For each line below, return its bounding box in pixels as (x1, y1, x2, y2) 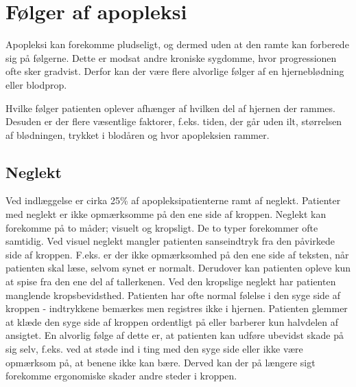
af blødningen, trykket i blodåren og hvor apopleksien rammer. (5, 127, 270, 142)
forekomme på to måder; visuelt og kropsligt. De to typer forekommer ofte (5, 220, 318, 234)
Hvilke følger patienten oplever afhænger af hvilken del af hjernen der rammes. (5, 100, 335, 115)
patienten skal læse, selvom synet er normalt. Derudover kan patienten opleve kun (5, 261, 351, 275)
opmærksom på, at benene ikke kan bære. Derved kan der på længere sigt (5, 355, 316, 369)
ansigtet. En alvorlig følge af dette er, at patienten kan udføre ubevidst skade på (5, 328, 344, 342)
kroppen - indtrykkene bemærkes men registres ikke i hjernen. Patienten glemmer (5, 301, 348, 316)
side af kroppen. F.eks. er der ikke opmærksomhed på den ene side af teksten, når (5, 247, 349, 261)
